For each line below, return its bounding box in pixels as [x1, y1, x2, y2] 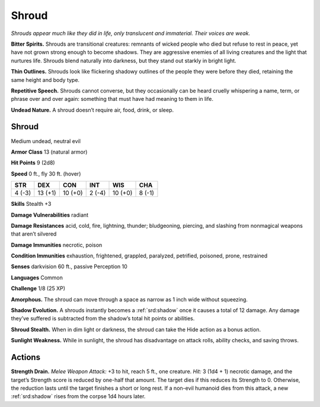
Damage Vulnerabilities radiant [11, 211, 89, 218]
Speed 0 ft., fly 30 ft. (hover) [11, 170, 81, 177]
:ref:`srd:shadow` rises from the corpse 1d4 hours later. [11, 393, 146, 400]
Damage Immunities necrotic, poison [11, 241, 103, 249]
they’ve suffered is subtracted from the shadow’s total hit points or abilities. [11, 315, 195, 322]
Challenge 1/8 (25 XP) [11, 285, 65, 292]
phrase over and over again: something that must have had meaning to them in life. [11, 96, 213, 103]
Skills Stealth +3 [11, 201, 52, 208]
